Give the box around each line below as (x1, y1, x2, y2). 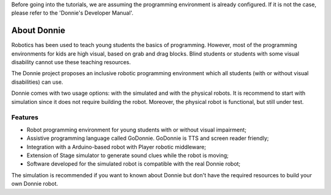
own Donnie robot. (11, 180, 58, 188)
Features (11, 113, 39, 122)
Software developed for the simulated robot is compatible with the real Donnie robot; (26, 160, 241, 167)
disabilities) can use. (11, 78, 64, 86)
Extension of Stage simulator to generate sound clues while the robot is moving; (26, 152, 229, 159)
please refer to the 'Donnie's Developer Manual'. (11, 9, 134, 17)
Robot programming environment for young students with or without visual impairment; (26, 126, 246, 133)
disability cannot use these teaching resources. (11, 59, 131, 66)
